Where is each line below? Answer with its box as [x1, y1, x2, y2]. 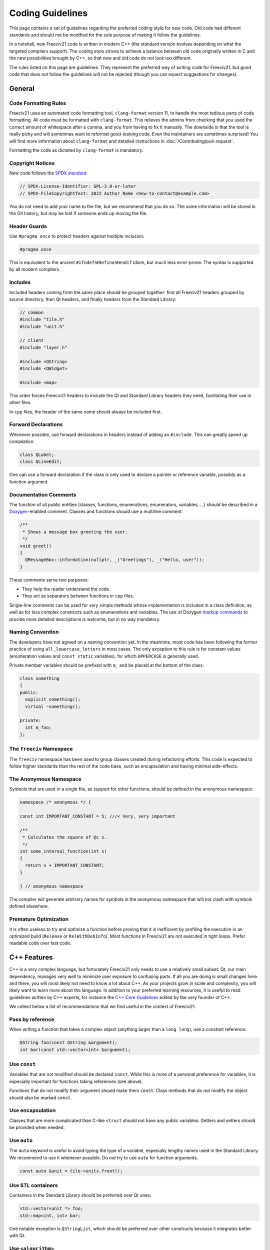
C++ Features [9, 953, 53, 962]
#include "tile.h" [19, 316, 65, 322]
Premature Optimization [9, 915, 69, 922]
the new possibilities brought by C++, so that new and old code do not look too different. [9, 55, 192, 61]
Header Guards [9, 222, 47, 229]
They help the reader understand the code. [21, 586, 110, 592]
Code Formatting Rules [9, 99, 66, 106]
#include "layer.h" [19, 344, 67, 350]
